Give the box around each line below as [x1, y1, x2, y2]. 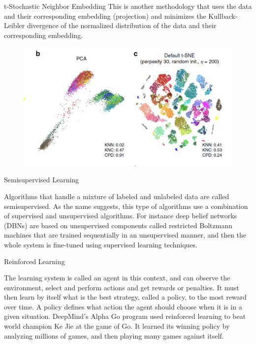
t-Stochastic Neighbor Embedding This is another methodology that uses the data [4, 1, 252, 11]
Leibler [4, 20, 25, 31]
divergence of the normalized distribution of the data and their [27, 20, 217, 31]
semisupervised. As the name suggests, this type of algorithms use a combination [4, 201, 248, 211]
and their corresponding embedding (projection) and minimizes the [4, 10, 206, 21]
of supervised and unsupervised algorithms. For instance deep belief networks [4, 210, 237, 221]
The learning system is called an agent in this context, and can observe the [4, 273, 230, 283]
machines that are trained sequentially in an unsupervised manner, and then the [4, 230, 247, 240]
